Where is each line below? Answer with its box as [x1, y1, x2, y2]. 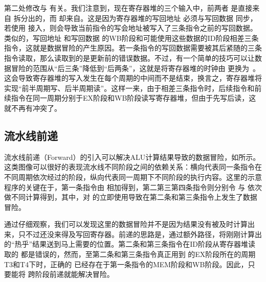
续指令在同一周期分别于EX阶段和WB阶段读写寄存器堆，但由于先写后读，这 [4, 92, 256, 103]
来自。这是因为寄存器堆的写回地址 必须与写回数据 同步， [66, 12, 257, 23]
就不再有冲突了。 [4, 102, 61, 113]
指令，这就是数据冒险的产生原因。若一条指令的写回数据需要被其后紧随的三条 [4, 42, 262, 53]
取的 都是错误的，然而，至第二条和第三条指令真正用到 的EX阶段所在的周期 [4, 249, 256, 260]
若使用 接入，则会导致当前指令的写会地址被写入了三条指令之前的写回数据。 [4, 22, 257, 33]
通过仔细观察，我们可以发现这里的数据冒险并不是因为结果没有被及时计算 [4, 219, 248, 229]
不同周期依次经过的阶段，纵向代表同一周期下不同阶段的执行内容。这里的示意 [4, 171, 262, 182]
